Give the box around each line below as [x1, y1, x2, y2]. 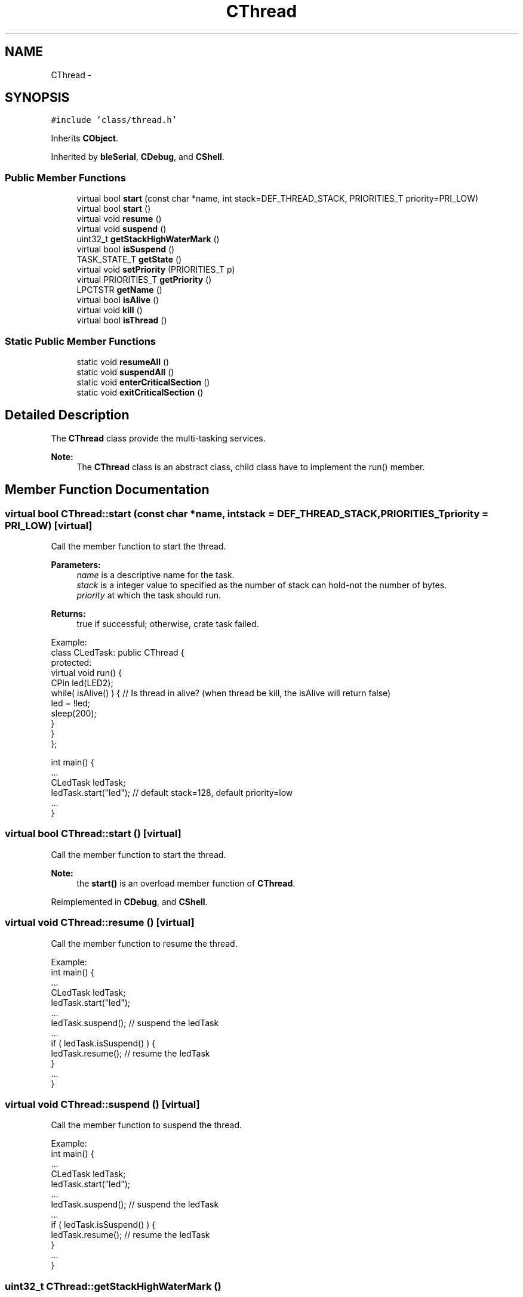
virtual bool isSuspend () [76, 244, 175, 255]
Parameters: [51, 560, 101, 570]
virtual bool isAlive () [76, 295, 159, 305]
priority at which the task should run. [76, 590, 221, 600]
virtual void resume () [76, 214, 162, 224]
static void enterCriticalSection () [76, 376, 210, 387]
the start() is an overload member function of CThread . [76, 878, 296, 888]
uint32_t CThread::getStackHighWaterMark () [5, 1280, 221, 1292]
